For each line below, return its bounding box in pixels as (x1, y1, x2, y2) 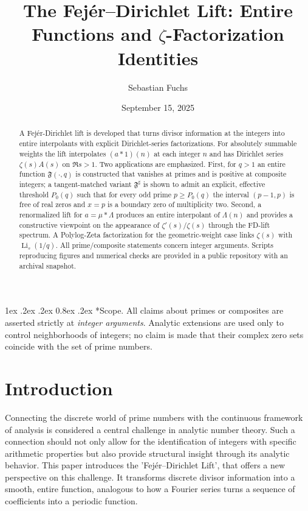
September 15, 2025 (121, 101, 194, 114)
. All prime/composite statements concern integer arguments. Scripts (55, 240, 273, 250)
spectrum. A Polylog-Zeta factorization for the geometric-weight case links (19, 230, 255, 240)
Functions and (32, 21, 152, 46)
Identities (117, 45, 199, 70)
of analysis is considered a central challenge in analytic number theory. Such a (5, 423, 295, 435)
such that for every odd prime (77, 189, 172, 199)
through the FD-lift (208, 219, 270, 230)
